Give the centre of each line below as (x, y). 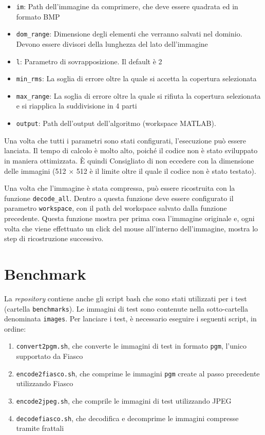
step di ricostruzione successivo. (54, 238)
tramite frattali (40, 428)
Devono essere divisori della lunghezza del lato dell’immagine (112, 43)
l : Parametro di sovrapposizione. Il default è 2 (89, 61)
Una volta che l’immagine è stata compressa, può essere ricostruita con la (120, 188)
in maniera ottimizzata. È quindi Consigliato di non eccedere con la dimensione (129, 160)
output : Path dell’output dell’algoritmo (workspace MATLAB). (116, 123)
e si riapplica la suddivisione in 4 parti (77, 106)
